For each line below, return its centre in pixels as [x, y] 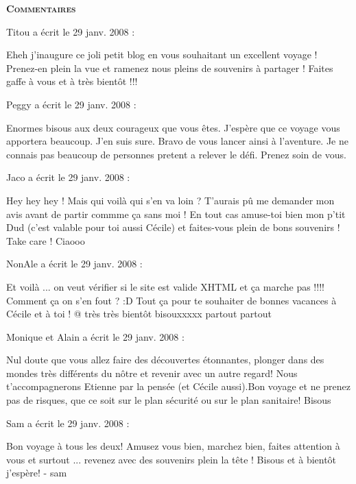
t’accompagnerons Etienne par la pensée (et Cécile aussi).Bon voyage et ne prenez [179, 386]
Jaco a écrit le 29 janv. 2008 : [68, 177]
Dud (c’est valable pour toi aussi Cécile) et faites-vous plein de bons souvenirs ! [173, 227]
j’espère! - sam [37, 473]
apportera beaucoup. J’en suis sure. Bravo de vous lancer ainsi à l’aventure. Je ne [177, 141]
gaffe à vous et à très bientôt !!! [72, 81]
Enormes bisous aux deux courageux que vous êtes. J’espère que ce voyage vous [173, 127]
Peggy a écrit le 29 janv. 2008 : [71, 104]
